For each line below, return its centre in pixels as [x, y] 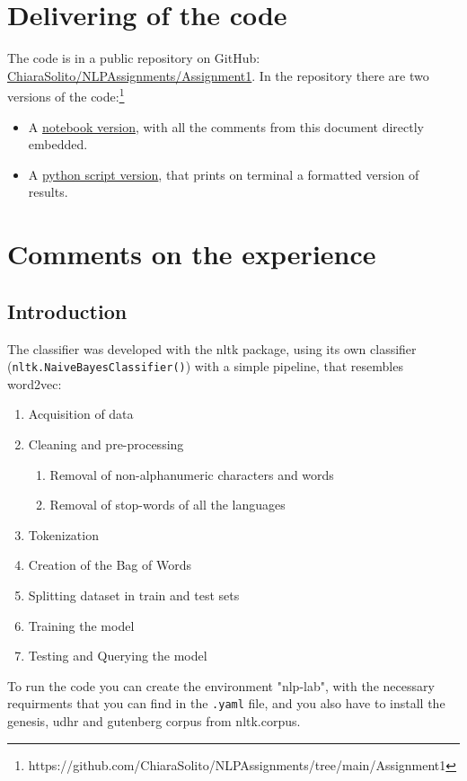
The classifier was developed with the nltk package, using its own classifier [212, 348]
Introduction [67, 311]
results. [48, 192]
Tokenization [63, 534]
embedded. [58, 144]
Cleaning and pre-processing [106, 444]
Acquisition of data [81, 414]
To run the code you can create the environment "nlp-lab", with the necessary [221, 685]
